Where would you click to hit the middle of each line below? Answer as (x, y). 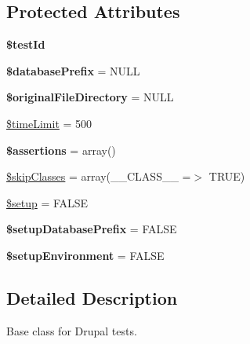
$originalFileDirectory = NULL (90, 97)
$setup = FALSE (47, 202)
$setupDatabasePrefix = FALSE (92, 229)
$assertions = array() (61, 150)
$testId (26, 44)
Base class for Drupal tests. (72, 330)
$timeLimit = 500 (49, 123)
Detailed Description (92, 297)
